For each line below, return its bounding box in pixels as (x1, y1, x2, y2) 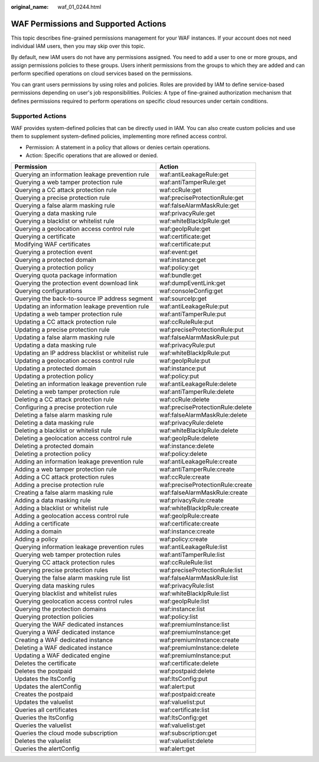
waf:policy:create (159, 535, 208, 543)
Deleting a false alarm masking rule (14, 411, 113, 419)
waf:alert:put (159, 683, 195, 691)
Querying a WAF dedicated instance (14, 628, 115, 637)
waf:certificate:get (159, 232, 211, 241)
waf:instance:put (159, 364, 206, 372)
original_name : (11, 4, 49, 10)
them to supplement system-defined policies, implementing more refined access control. (11, 133, 227, 140)
